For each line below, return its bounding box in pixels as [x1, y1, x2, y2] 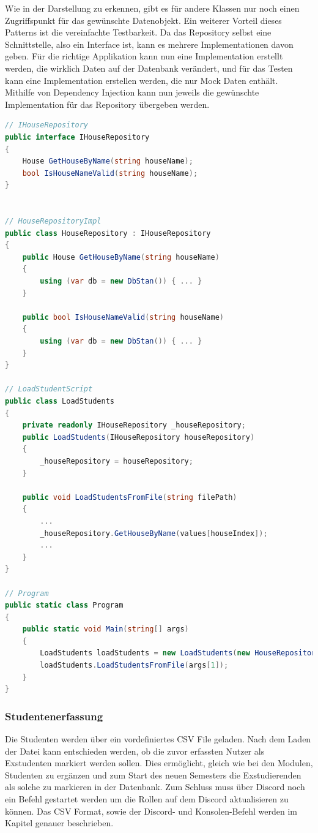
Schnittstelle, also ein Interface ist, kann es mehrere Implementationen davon [5, 37, 294, 50]
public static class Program [5, 601, 124, 610]
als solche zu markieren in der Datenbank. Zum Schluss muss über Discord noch [5, 780, 305, 793]
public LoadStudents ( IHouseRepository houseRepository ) [22, 432, 255, 442]
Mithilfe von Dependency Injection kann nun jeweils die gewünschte [5, 86, 259, 99]
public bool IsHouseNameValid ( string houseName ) [22, 312, 224, 322]
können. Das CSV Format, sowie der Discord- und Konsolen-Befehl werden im [5, 804, 298, 817]
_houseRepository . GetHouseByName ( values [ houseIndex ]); [40, 529, 268, 538]
